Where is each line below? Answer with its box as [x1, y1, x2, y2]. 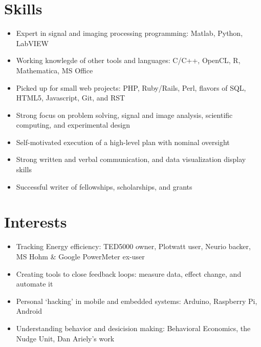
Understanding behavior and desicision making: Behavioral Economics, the [16, 322, 251, 333]
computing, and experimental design [16, 119, 130, 130]
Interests [4, 211, 67, 232]
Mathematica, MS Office [16, 65, 93, 75]
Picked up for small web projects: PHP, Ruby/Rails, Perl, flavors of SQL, [16, 82, 246, 93]
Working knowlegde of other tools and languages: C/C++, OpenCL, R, [16, 55, 241, 66]
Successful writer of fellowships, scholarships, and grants [16, 181, 192, 192]
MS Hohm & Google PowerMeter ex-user [16, 251, 145, 261]
